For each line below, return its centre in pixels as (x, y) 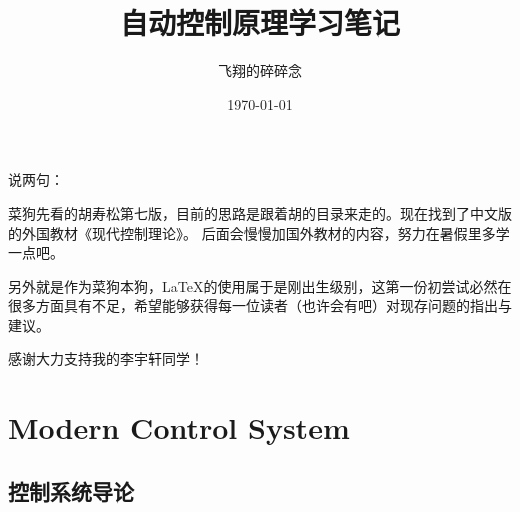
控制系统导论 (71, 490)
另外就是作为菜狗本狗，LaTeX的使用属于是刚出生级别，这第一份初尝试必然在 (260, 285)
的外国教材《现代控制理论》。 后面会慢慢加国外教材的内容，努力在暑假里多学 (259, 232)
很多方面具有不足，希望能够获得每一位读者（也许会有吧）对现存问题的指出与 (260, 305)
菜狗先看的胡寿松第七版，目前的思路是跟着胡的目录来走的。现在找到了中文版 (260, 212)
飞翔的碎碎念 (260, 70)
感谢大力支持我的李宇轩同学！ (106, 358)
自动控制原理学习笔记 (259, 22)
